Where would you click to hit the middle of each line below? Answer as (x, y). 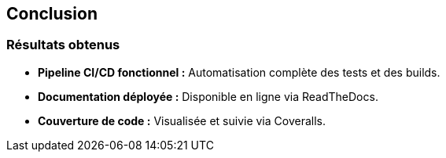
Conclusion (52, 14)
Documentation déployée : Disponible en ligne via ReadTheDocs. (208, 96)
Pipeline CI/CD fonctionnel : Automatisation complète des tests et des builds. (239, 72)
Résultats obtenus (63, 45)
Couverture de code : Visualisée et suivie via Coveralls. (182, 120)
